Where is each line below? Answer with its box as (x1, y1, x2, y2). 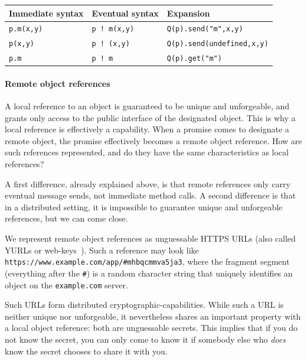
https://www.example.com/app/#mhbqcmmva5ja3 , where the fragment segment (5, 255, 290, 268)
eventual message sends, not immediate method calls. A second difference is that (5, 189, 296, 201)
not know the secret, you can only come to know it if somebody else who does (5, 333, 286, 345)
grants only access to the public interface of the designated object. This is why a (5, 111, 296, 123)
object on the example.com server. (5, 278, 128, 291)
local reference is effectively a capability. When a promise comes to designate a (5, 123, 289, 135)
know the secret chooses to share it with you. (5, 344, 168, 357)
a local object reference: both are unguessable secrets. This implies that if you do (5, 321, 298, 334)
